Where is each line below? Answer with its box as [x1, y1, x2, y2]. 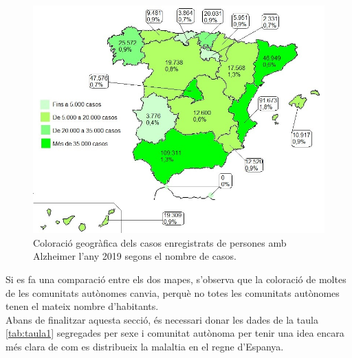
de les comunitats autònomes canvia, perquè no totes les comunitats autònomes [5, 285, 340, 300]
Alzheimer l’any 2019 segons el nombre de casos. [33, 249, 236, 263]
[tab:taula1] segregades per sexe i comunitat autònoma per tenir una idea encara [5, 326, 344, 340]
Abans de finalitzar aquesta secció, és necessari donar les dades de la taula [5, 312, 318, 326]
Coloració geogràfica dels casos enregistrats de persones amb [33, 235, 287, 249]
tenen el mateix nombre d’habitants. [5, 299, 159, 313]
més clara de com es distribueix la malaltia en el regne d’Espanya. [5, 339, 284, 353]
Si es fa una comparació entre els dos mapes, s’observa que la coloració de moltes [5, 271, 346, 286]
